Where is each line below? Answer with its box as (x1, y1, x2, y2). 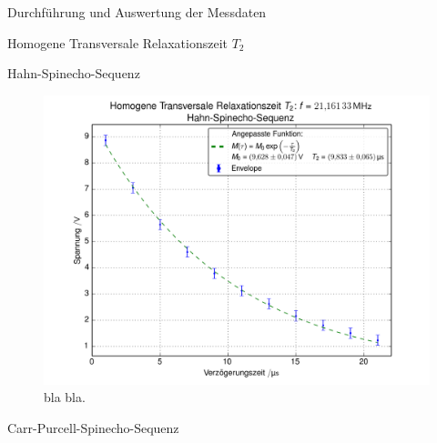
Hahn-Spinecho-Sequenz (7, 64, 140, 83)
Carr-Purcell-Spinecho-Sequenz (7, 418, 179, 437)
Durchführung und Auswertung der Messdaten (7, 3, 267, 21)
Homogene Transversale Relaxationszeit (7, 33, 228, 52)
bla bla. (44, 388, 86, 407)
